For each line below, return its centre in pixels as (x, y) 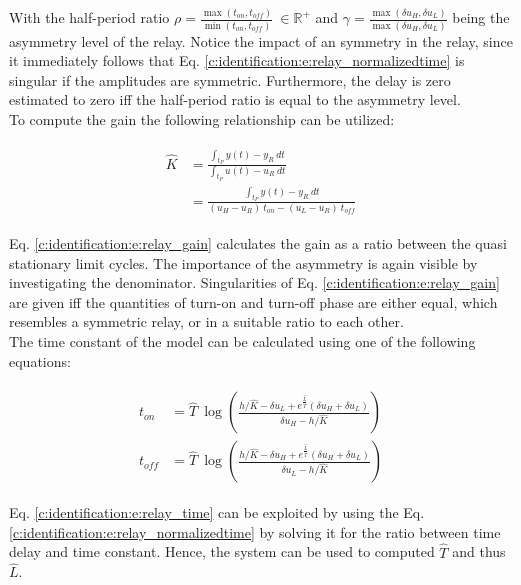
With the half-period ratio (89, 17)
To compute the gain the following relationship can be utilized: (202, 119)
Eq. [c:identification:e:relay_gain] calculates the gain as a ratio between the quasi (258, 243)
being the (481, 17)
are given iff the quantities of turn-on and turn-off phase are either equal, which (253, 301)
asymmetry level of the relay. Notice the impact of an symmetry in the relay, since (261, 40)
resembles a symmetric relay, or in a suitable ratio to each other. (206, 321)
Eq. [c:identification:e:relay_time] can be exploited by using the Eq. (217, 512)
